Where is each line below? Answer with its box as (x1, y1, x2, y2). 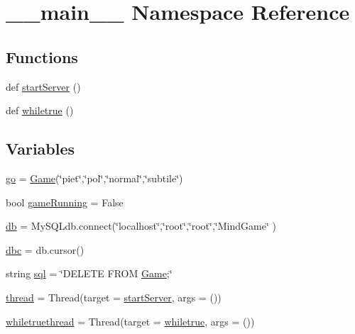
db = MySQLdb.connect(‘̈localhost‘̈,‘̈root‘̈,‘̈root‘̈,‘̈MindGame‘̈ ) (6, 218, 276, 233)
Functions (6, 45, 78, 67)
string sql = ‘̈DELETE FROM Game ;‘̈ (6, 266, 173, 281)
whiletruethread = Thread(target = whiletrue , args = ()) (6, 313, 255, 328)
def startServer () (6, 79, 81, 94)
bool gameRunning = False (6, 194, 124, 209)
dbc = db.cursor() (6, 242, 84, 257)
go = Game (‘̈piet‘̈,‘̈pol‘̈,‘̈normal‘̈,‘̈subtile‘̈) (6, 170, 183, 185)
